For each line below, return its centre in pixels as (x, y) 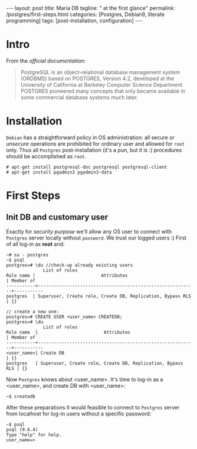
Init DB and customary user (57, 217)
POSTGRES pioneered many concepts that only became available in (103, 91)
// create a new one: (33, 312)
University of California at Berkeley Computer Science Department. (102, 84)
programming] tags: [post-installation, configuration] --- (74, 21)
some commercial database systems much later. (79, 97)
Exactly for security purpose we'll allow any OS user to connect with (89, 231)
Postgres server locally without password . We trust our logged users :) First (96, 238)
